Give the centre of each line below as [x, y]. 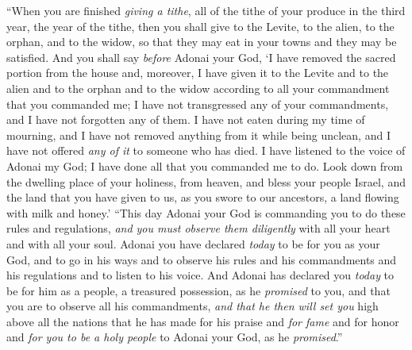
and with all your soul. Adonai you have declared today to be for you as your [193, 243]
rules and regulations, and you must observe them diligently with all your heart [198, 228]
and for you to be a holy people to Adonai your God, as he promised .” [175, 337]
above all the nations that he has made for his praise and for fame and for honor [203, 321]
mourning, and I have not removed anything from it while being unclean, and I [198, 135]
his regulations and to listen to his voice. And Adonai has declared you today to [200, 275]
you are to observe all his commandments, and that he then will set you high [193, 306]
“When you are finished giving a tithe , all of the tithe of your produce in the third [206, 10]
